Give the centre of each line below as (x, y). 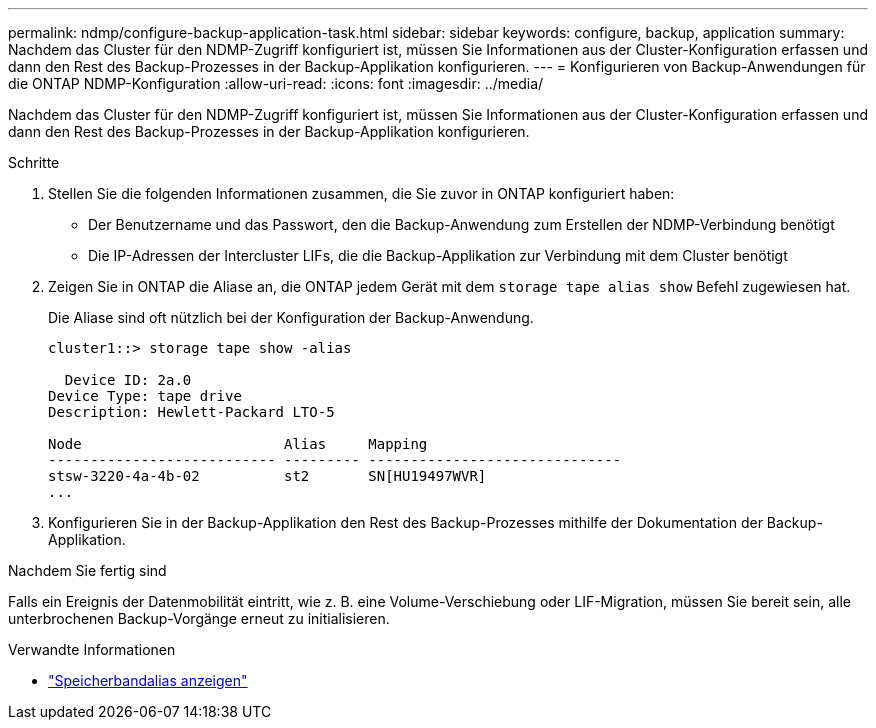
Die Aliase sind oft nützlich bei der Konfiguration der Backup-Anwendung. (291, 317)
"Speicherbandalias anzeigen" (148, 680)
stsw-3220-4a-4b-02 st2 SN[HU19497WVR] (267, 476)
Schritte (34, 162)
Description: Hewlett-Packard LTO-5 (191, 412)
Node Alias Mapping (238, 444)
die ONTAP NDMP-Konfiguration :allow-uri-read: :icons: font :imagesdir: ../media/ (276, 83)
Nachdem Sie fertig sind (87, 570)
